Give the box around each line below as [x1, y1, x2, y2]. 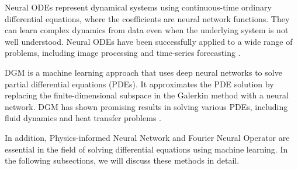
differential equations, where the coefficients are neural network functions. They [5, 12, 290, 24]
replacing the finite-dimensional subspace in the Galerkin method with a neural [5, 89, 289, 101]
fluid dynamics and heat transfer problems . [5, 112, 161, 124]
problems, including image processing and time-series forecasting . [5, 47, 241, 59]
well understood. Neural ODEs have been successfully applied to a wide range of [5, 35, 293, 47]
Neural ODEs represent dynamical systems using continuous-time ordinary [5, 1, 272, 13]
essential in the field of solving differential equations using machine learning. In [5, 143, 288, 155]
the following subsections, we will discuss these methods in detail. [5, 154, 240, 167]
